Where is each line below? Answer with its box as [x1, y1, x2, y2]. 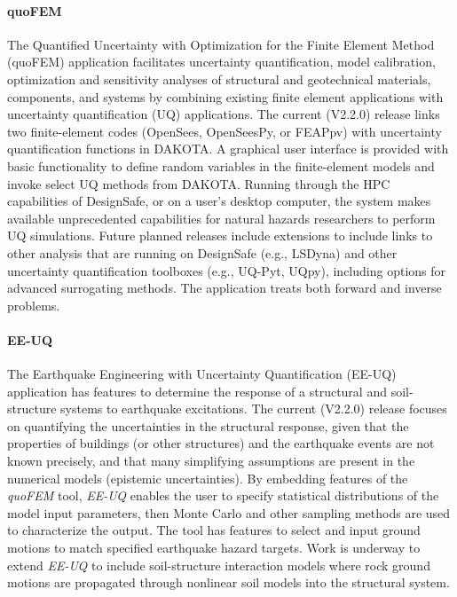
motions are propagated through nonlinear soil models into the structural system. [7, 573, 450, 592]
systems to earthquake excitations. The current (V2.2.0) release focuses [60, 399, 447, 418]
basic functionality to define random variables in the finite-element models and [7, 156, 435, 175]
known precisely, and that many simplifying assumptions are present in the [7, 452, 415, 470]
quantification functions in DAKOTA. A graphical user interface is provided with [7, 139, 449, 158]
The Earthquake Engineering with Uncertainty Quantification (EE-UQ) [7, 365, 397, 383]
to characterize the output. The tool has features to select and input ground [7, 521, 421, 539]
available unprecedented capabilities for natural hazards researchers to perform [7, 208, 436, 227]
